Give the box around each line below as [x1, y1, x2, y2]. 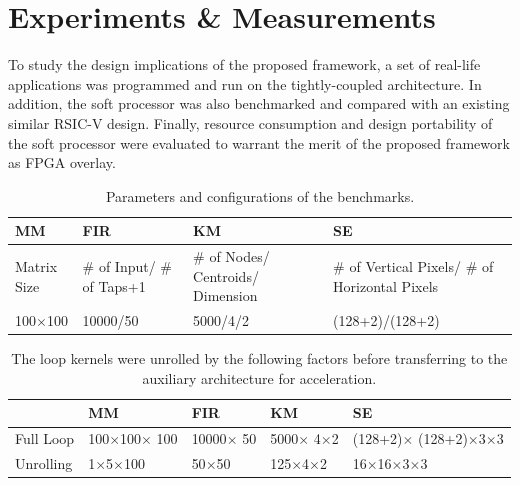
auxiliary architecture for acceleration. [142, 367, 377, 388]
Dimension [193, 285, 258, 306]
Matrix [15, 255, 58, 276]
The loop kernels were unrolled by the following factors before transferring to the [11, 348, 508, 369]
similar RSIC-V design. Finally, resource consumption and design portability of [8, 112, 493, 133]
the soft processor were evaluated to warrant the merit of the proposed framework [8, 132, 510, 153]
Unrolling [15, 453, 73, 474]
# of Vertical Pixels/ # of [333, 255, 494, 276]
